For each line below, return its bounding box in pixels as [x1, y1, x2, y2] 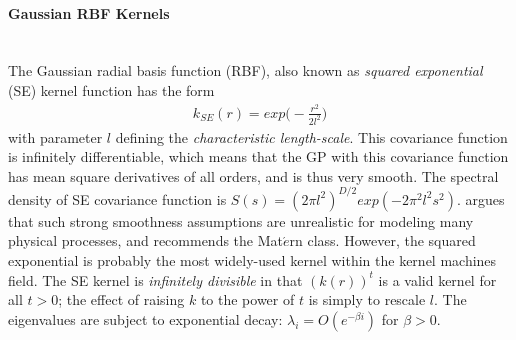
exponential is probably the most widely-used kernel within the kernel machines [8, 250, 497, 271]
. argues [456, 188, 505, 209]
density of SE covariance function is [8, 188, 227, 209]
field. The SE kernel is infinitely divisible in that [8, 269, 303, 290]
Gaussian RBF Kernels [8, 2, 170, 23]
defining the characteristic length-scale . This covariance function [115, 126, 508, 147]
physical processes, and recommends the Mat [8, 230, 283, 251]
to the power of [200, 289, 295, 310]
